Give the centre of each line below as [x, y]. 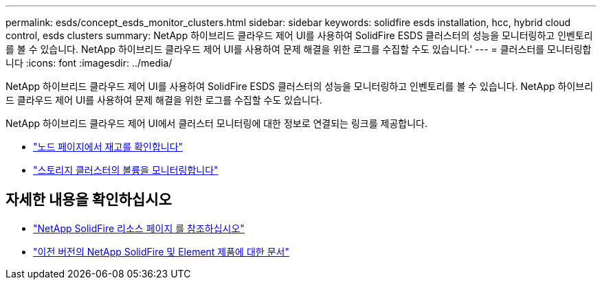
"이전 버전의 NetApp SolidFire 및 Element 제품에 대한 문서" [161, 251]
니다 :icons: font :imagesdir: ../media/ [89, 63]
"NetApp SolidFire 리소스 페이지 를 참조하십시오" [139, 228]
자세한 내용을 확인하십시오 [89, 200]
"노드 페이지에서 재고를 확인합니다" [108, 147]
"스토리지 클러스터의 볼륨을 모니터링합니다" [126, 170]
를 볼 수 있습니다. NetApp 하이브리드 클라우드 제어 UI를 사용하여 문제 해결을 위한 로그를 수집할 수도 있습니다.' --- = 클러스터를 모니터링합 [299, 49]
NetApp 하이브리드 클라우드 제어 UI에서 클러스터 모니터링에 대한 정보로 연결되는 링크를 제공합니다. [216, 123]
